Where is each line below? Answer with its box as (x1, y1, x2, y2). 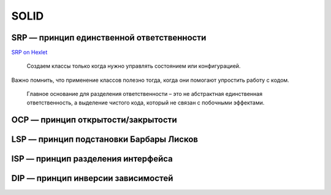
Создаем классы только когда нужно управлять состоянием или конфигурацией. (26, 62, 241, 70)
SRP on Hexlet (11, 49, 48, 56)
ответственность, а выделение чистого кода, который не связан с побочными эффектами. (26, 98, 265, 106)
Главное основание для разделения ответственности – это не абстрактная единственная (26, 90, 263, 98)
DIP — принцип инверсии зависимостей (11, 173, 173, 183)
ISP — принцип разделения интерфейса (11, 153, 173, 164)
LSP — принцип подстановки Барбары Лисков (11, 134, 199, 145)
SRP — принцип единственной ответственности (11, 32, 207, 43)
